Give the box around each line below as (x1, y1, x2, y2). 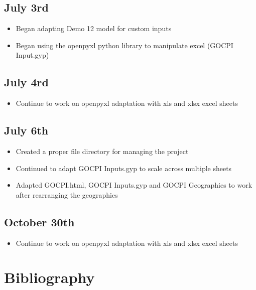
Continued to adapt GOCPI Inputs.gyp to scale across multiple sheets (16, 163, 232, 173)
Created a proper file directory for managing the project (16, 146, 189, 156)
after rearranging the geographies (16, 189, 118, 200)
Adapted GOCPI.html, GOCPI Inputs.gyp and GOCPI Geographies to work (16, 180, 252, 190)
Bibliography (4, 267, 95, 287)
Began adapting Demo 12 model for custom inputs (16, 23, 172, 34)
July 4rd (4, 74, 49, 90)
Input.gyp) (16, 50, 49, 60)
